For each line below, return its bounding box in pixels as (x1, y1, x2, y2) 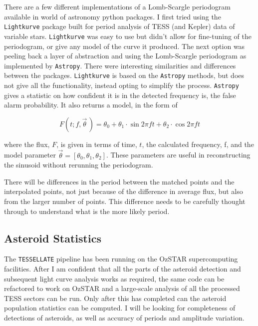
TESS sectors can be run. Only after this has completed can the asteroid (4, 292, 227, 303)
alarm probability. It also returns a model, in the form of (4, 99, 178, 110)
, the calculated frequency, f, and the (142, 138, 254, 149)
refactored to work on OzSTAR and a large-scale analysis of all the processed (4, 283, 240, 293)
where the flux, (4, 138, 50, 149)
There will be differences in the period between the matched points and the (4, 176, 235, 186)
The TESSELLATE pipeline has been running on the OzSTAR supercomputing (4, 253, 238, 264)
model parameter (4, 149, 56, 160)
